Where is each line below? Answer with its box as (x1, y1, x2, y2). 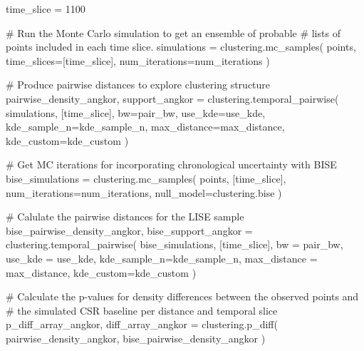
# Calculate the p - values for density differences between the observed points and (6, 289, 359, 304)
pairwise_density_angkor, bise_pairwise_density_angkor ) (6, 330, 266, 345)
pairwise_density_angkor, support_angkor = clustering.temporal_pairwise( (6, 91, 339, 106)
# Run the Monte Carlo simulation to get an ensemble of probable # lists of (6, 25, 340, 40)
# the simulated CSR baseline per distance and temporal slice (6, 302, 278, 317)
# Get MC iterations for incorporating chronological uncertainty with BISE (6, 157, 337, 172)
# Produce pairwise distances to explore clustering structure (6, 77, 271, 92)
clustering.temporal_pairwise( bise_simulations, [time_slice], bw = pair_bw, (6, 237, 343, 252)
